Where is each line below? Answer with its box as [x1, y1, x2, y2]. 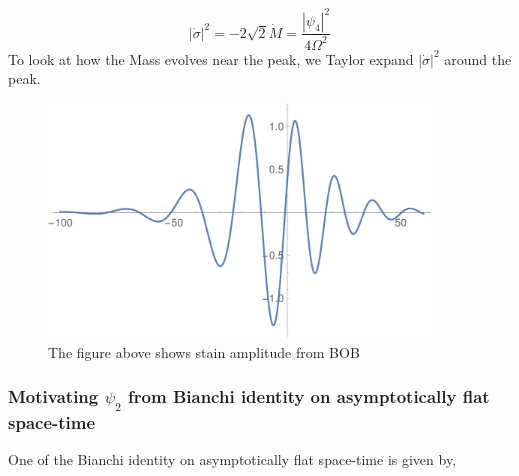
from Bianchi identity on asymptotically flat [128, 384, 490, 409]
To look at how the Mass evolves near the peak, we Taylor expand [8, 48, 414, 69]
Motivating [8, 384, 99, 409]
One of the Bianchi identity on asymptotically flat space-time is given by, [8, 448, 457, 469]
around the [444, 48, 512, 69]
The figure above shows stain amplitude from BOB [48, 341, 360, 362]
